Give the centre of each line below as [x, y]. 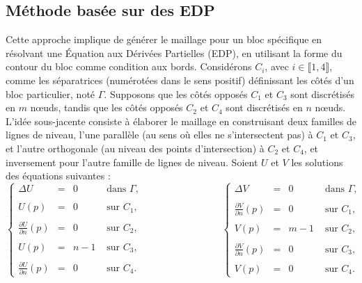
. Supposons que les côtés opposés [176, 94]
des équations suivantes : [58, 176]
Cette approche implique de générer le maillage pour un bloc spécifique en [164, 39]
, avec [277, 66]
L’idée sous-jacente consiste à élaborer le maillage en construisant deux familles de [181, 121]
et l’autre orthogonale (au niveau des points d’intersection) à [135, 148]
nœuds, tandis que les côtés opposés [107, 107]
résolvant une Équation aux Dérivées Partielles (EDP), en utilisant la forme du [174, 52]
